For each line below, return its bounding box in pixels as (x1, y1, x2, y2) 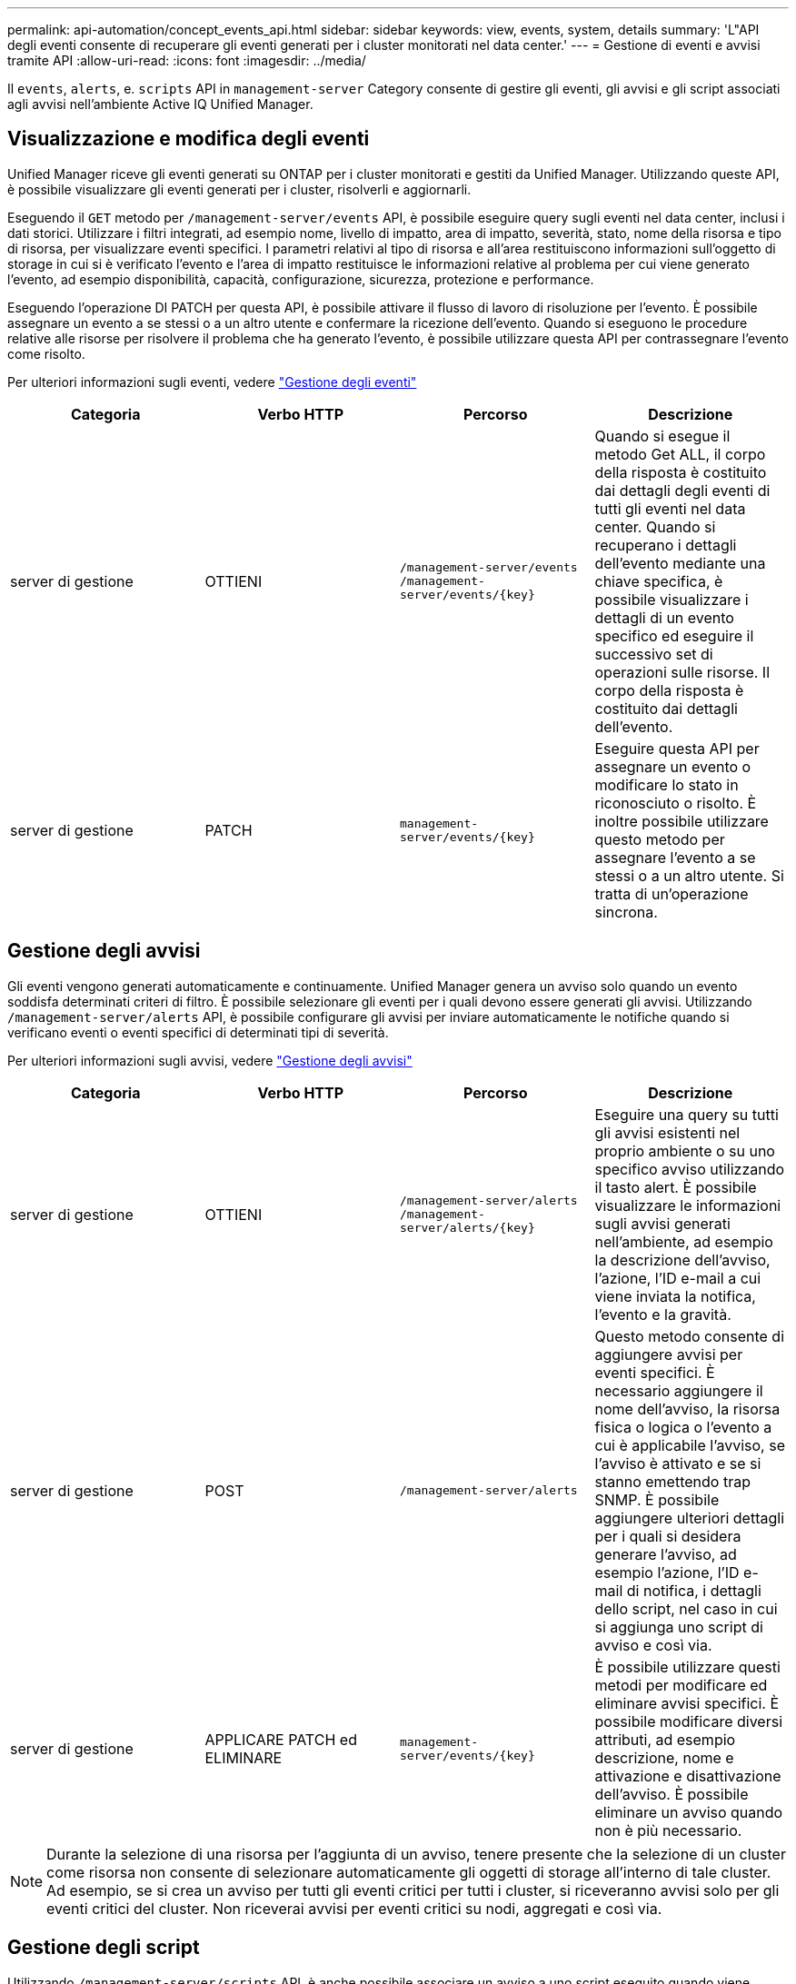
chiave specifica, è (594, 571, 723, 590)
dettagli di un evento (594, 608, 734, 627)
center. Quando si (594, 517, 716, 536)
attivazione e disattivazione (594, 1766, 781, 1785)
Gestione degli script (7, 1936, 200, 1959)
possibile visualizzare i (594, 590, 749, 609)
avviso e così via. (594, 1635, 712, 1654)
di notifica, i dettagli (626, 1581, 761, 1600)
